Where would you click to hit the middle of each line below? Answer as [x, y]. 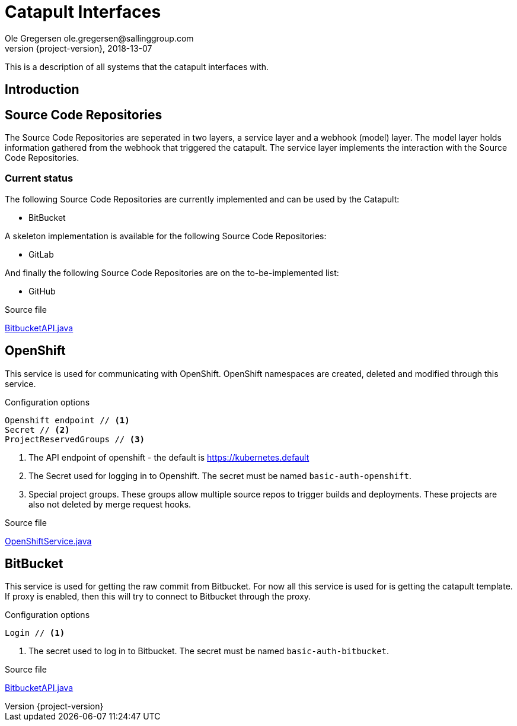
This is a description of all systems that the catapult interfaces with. [137, 66]
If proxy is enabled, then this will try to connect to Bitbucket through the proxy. [158, 597]
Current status [39, 178]
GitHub [42, 291]
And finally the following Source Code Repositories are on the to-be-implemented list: [172, 272]
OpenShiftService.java [48, 541]
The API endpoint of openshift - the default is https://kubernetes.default [169, 457]
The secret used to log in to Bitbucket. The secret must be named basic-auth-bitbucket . [209, 651]
